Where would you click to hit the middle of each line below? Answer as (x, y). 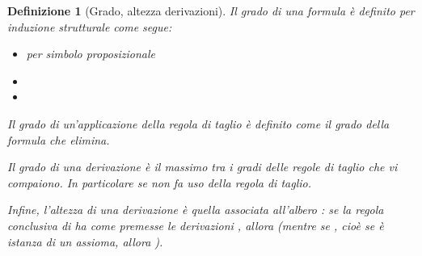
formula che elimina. (59, 139)
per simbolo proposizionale (91, 54)
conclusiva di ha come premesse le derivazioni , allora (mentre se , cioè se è (196, 225)
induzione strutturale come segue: (90, 26)
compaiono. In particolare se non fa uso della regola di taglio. (159, 182)
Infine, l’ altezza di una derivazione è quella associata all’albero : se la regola (196, 210)
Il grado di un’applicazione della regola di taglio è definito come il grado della (198, 123)
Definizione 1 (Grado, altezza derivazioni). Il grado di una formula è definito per (211, 10)
